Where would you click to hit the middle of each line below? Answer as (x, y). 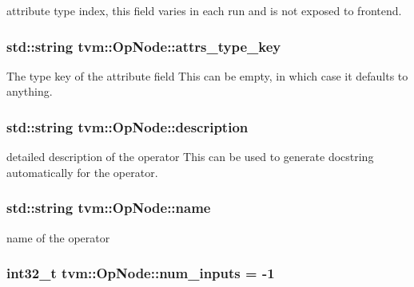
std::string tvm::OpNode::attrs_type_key (144, 46)
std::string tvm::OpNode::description (127, 126)
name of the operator (58, 237)
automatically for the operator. (82, 172)
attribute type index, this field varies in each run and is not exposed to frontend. (204, 10)
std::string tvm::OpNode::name (109, 208)
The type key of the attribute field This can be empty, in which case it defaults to (207, 75)
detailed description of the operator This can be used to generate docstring (190, 157)
